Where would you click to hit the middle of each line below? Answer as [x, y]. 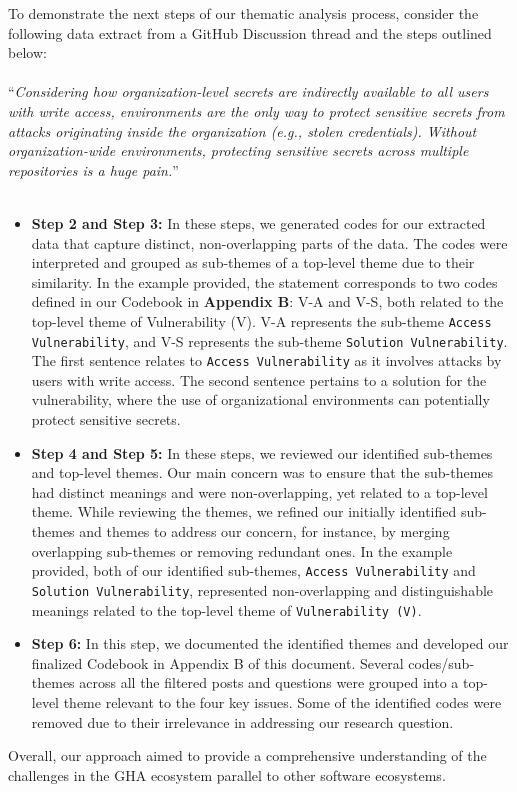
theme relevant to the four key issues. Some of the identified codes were [282, 701]
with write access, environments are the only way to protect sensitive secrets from [256, 110]
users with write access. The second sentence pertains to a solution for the [259, 379]
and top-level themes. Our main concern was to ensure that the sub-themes [262, 472]
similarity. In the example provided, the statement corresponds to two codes [264, 281]
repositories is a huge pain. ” [93, 169]
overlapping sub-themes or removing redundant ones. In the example [242, 550]
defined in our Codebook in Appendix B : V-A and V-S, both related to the [267, 301]
